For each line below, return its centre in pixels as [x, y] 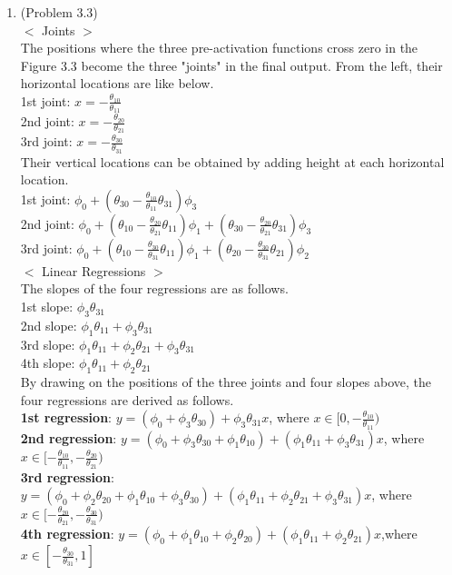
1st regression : [66, 417]
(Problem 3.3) [59, 12]
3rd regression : [67, 476]
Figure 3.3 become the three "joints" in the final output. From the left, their [231, 65]
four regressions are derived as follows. [127, 399]
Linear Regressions [94, 270]
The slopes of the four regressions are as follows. [154, 288]
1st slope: [47, 307]
